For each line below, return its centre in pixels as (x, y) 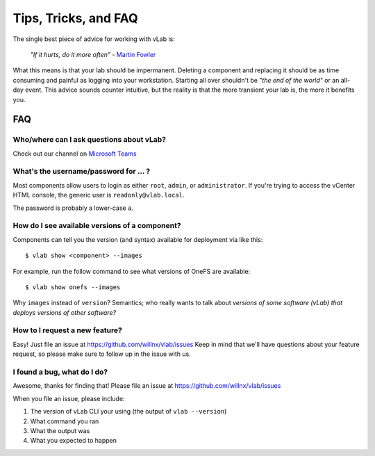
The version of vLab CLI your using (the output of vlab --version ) (128, 412)
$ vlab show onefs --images (73, 287)
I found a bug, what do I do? (60, 372)
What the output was (60, 430)
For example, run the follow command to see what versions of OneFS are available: (132, 271)
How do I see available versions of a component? (97, 226)
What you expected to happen (74, 441)
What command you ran (65, 421)
